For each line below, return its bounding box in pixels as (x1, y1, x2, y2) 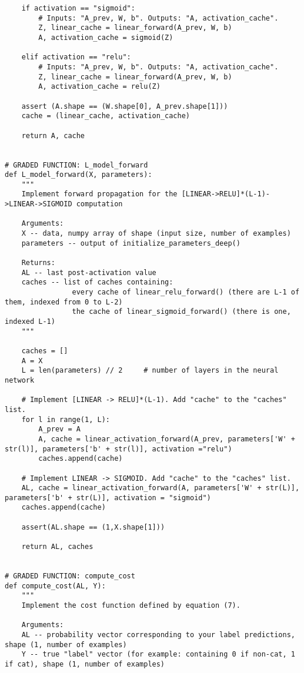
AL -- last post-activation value (21, 268, 156, 277)
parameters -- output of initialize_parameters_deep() (21, 239, 240, 247)
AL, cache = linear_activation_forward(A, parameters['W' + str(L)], (21, 484, 300, 493)
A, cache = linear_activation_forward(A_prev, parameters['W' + (38, 434, 295, 443)
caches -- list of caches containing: (21, 278, 173, 287)
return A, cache (21, 131, 85, 140)
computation (76, 200, 123, 209)
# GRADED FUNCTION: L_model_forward (5, 160, 148, 169)
